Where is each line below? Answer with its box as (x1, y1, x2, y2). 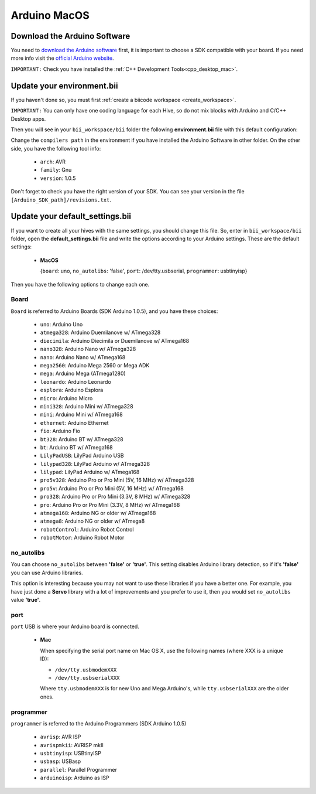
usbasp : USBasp (40, 758, 81, 765)
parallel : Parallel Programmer (40, 766, 117, 773)
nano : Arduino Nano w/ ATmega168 (40, 353, 126, 360)
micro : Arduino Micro (40, 394, 93, 401)
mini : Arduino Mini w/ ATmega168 (40, 411, 123, 418)
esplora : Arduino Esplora (40, 387, 104, 394)
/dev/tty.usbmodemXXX (54, 666, 117, 673)
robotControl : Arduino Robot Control (40, 526, 134, 533)
